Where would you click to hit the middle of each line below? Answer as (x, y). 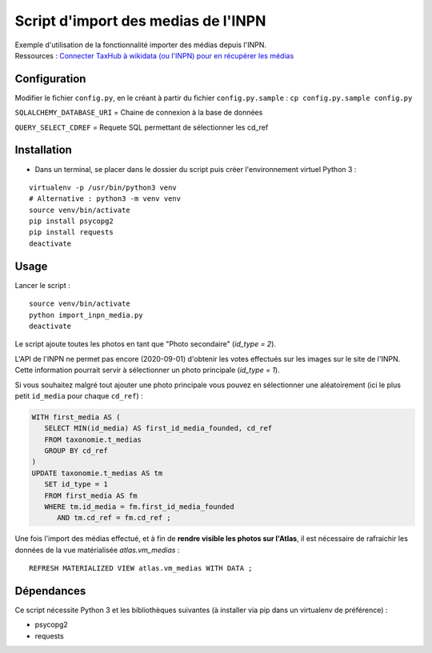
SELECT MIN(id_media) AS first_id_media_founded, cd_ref (158, 429)
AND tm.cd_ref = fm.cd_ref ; (114, 518)
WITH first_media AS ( (76, 417)
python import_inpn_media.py (86, 315)
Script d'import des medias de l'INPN (140, 21)
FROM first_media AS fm (91, 495)
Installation (43, 150)
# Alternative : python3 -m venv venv (105, 199)
